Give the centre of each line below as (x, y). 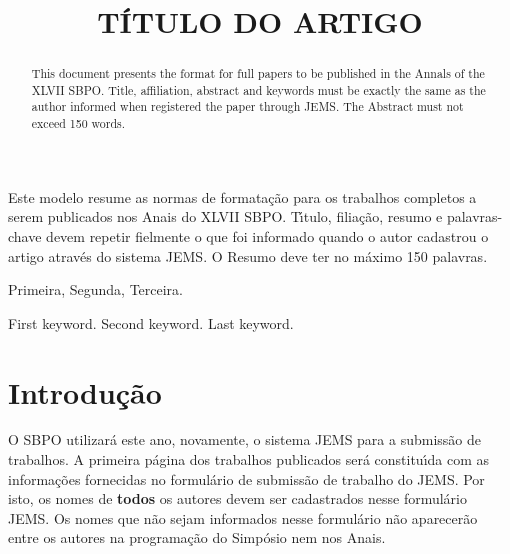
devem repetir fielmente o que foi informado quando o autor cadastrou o (267, 235)
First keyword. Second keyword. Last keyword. (151, 322)
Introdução (85, 391)
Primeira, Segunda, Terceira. (95, 289)
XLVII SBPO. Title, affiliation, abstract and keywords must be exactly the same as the (258, 89)
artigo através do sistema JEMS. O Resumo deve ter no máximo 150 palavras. (248, 255)
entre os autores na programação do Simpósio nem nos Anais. (197, 537)
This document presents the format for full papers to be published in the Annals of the (258, 73)
